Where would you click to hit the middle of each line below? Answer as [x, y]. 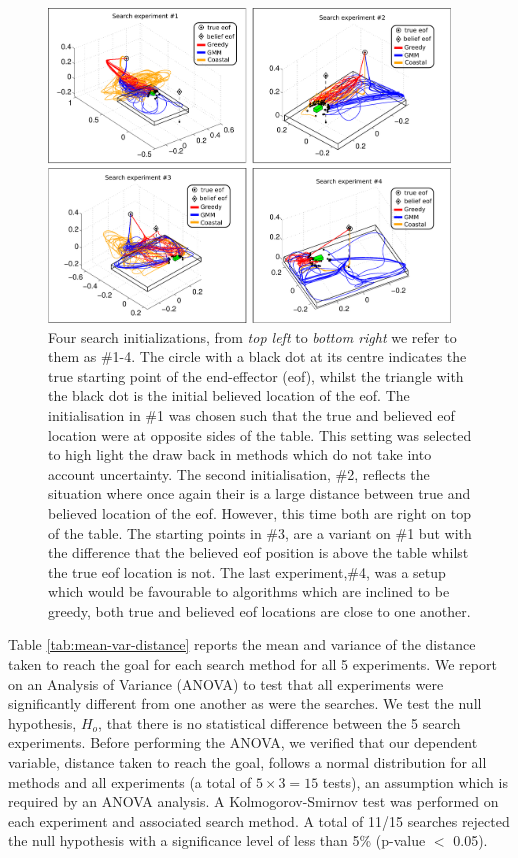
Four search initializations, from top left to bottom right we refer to [252, 336]
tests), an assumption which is [415, 781]
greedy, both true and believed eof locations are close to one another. [259, 610]
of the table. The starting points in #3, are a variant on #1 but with [260, 532]
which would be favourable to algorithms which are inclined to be [249, 591]
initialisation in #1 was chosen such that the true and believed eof [251, 414]
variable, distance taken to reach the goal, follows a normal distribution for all [247, 762]
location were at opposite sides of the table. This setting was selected [260, 434]
